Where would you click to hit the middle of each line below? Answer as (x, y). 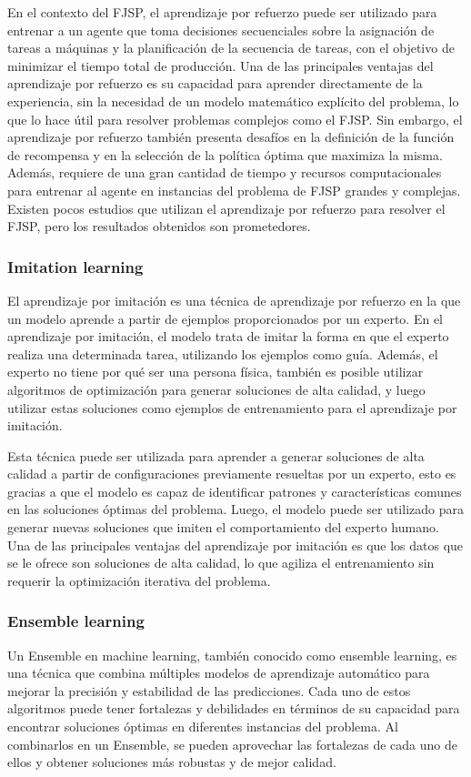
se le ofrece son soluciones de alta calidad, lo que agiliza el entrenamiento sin (221, 563)
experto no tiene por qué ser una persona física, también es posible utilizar (215, 372)
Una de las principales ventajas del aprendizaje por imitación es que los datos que (235, 545)
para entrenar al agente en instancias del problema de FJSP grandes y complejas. (234, 190)
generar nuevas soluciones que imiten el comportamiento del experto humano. (223, 527)
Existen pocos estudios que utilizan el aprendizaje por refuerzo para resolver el (226, 208)
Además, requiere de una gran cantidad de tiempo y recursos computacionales (225, 172)
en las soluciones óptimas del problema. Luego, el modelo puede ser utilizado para (235, 509)
